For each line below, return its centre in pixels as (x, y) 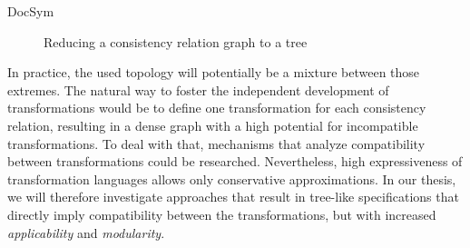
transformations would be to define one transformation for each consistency (217, 108)
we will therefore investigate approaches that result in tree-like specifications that (233, 197)
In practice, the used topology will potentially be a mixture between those (214, 72)
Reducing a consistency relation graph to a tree (176, 41)
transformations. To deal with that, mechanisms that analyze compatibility (216, 143)
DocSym (31, 11)
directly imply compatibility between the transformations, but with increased (222, 214)
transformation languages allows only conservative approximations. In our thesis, (232, 179)
